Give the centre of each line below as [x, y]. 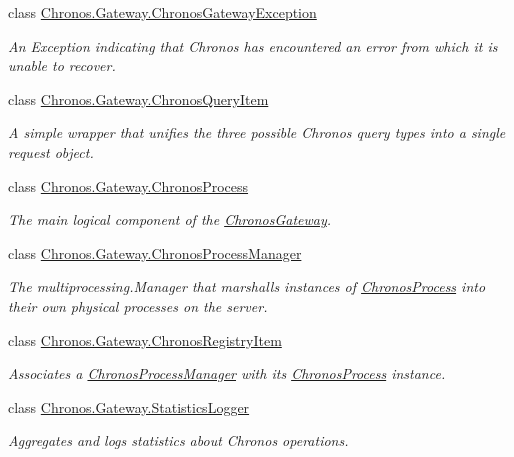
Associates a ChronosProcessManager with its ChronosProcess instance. [227, 373]
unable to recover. [62, 65]
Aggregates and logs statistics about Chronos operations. [178, 440]
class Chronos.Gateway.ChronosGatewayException [162, 12]
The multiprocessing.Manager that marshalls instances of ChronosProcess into [247, 286]
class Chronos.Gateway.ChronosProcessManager [155, 252]
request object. [51, 151]
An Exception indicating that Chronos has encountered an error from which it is [253, 45]
